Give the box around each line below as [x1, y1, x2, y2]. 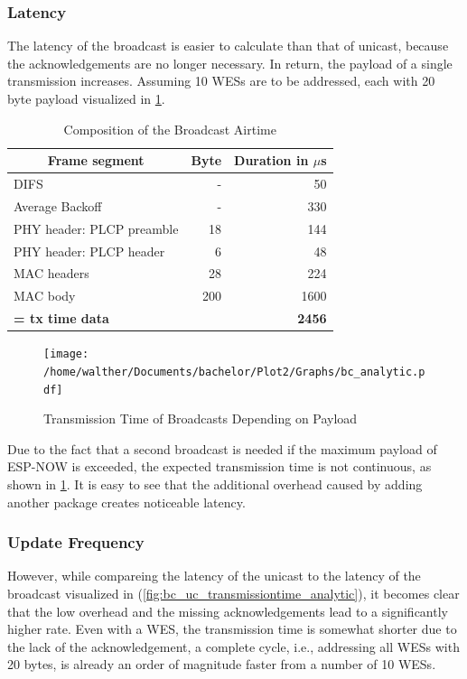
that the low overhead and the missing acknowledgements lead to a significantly [7, 601, 448, 620]
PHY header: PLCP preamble [14, 219, 179, 237]
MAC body [14, 286, 76, 305]
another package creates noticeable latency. [7, 492, 246, 511]
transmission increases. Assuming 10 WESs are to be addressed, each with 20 [7, 71, 435, 90]
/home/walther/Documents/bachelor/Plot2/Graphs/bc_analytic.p [43, 365, 425, 378]
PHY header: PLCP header [14, 241, 165, 260]
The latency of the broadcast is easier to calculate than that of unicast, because [7, 36, 449, 55]
